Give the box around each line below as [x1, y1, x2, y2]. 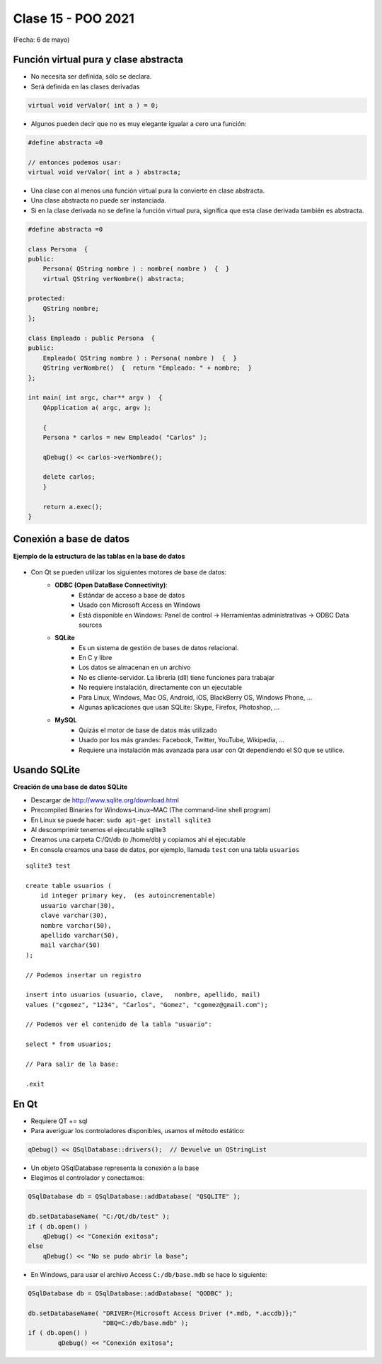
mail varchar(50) [40, 941, 100, 949]
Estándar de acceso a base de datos [79, 591, 185, 599]
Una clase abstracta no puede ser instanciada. [30, 196, 166, 205]
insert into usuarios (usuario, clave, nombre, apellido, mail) [25, 991, 261, 999]
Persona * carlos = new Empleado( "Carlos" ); [42, 433, 208, 441]
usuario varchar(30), [40, 902, 116, 909]
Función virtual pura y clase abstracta [13, 54, 184, 66]
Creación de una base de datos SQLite [13, 783, 128, 791]
